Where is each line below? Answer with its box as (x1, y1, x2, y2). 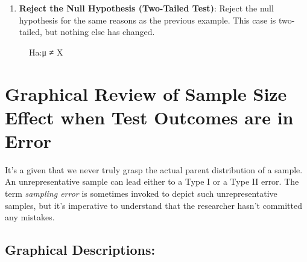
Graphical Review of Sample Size (5, 81, 287, 106)
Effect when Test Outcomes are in (5, 104, 294, 129)
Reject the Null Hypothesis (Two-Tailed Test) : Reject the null (19, 2, 274, 14)
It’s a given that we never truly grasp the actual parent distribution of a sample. (5, 163, 303, 176)
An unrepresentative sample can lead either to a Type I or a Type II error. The (5, 175, 299, 188)
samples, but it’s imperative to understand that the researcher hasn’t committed (5, 199, 302, 211)
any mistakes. (5, 211, 55, 223)
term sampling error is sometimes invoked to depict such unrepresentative (5, 187, 277, 200)
